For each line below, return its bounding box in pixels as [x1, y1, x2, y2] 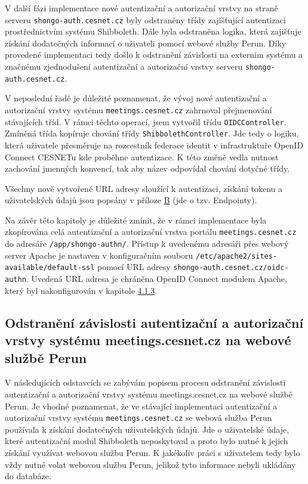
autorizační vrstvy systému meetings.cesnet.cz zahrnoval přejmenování [5, 103, 272, 116]
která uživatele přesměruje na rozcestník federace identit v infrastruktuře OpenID [5, 138, 304, 151]
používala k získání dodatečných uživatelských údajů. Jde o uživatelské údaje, [5, 423, 289, 435]
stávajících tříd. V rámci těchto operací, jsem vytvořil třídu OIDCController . [5, 115, 287, 128]
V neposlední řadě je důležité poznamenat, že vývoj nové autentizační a [5, 92, 267, 104]
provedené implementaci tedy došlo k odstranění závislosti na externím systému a [5, 48, 303, 61]
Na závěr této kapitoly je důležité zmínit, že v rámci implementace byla [5, 213, 267, 226]
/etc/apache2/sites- [196, 252, 278, 260]
